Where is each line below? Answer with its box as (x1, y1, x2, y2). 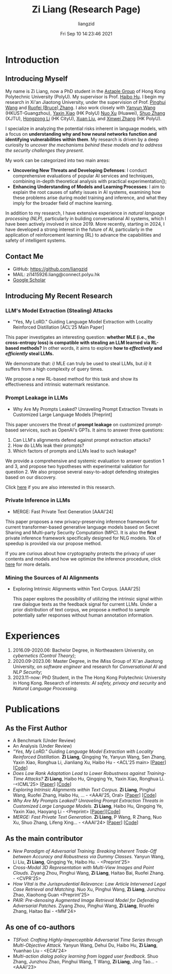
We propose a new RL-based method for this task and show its (5, 376, 139, 382)
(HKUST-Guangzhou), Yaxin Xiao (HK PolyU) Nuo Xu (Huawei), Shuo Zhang (5, 110, 165, 116)
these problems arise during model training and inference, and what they (12, 194, 167, 201)
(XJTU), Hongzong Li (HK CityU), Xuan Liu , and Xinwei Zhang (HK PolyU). (5, 115, 162, 121)
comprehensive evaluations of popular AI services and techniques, (12, 172, 155, 178)
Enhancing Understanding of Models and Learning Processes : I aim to (12, 184, 165, 190)
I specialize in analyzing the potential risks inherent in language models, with (5, 125, 167, 132)
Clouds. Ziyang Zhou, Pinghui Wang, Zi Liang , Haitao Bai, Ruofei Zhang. (12, 870, 165, 876)
